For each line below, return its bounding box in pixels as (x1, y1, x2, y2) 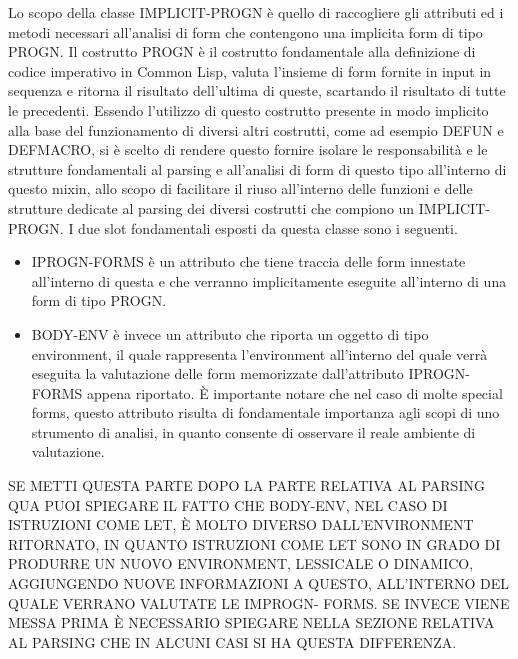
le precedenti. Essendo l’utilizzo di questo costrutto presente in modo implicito (8, 99, 489, 120)
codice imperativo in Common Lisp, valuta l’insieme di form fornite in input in (8, 60, 492, 81)
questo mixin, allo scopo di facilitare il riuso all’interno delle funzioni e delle (8, 178, 473, 199)
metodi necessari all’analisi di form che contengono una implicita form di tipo (8, 21, 483, 42)
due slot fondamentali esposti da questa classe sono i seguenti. (78, 217, 458, 238)
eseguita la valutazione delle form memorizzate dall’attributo (31, 363, 404, 384)
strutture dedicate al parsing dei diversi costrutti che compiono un (8, 197, 415, 218)
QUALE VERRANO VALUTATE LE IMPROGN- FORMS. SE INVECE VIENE (8, 592, 510, 613)
